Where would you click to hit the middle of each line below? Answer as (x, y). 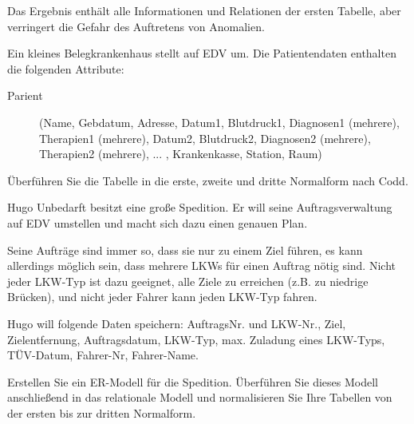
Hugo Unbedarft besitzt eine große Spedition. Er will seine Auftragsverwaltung (200, 207)
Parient (25, 95)
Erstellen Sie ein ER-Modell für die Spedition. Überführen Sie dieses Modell (193, 381)
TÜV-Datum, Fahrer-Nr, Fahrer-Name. (103, 355)
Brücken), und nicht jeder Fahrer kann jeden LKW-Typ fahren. (162, 297)
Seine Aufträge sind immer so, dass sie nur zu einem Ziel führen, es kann (185, 250)
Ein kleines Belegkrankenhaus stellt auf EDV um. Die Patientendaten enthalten (202, 53)
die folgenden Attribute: (66, 68)
